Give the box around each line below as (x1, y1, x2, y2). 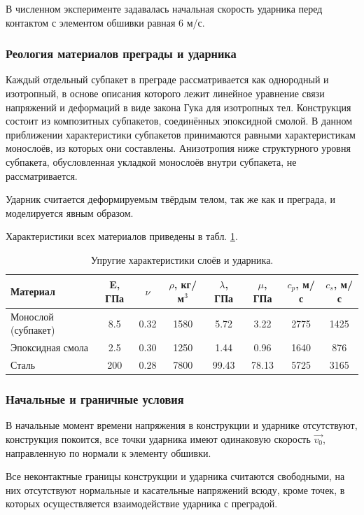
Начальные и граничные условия (6, 390, 184, 408)
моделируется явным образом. (6, 205, 134, 220)
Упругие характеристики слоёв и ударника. (90, 252, 274, 267)
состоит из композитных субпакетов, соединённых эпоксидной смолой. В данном (6, 113, 353, 128)
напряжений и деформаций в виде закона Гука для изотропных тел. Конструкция (6, 99, 351, 114)
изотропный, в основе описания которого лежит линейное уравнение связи (6, 86, 325, 100)
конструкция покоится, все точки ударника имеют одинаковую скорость (6, 432, 311, 446)
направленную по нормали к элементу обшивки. (6, 445, 211, 460)
